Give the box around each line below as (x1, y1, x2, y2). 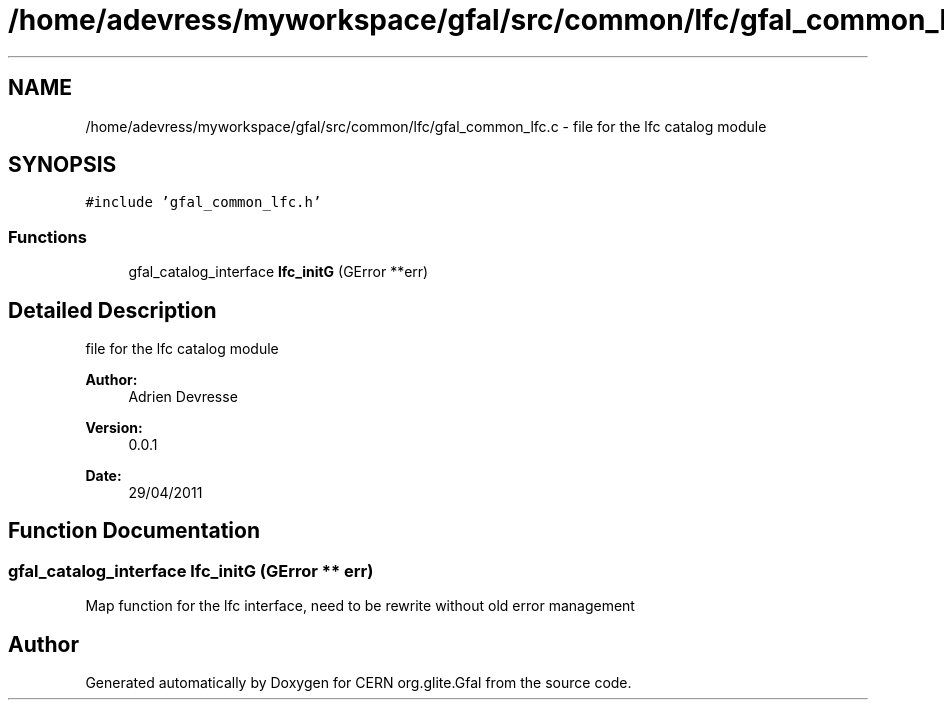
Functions (8, 226, 87, 247)
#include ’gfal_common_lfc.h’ (85, 194, 322, 211)
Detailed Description (8, 297, 217, 323)
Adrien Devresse (128, 388, 238, 406)
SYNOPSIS (8, 152, 117, 178)
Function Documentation (8, 518, 260, 544)
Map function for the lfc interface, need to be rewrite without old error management (85, 597, 635, 615)
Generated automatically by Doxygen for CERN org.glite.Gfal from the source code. (85, 674, 632, 692)
